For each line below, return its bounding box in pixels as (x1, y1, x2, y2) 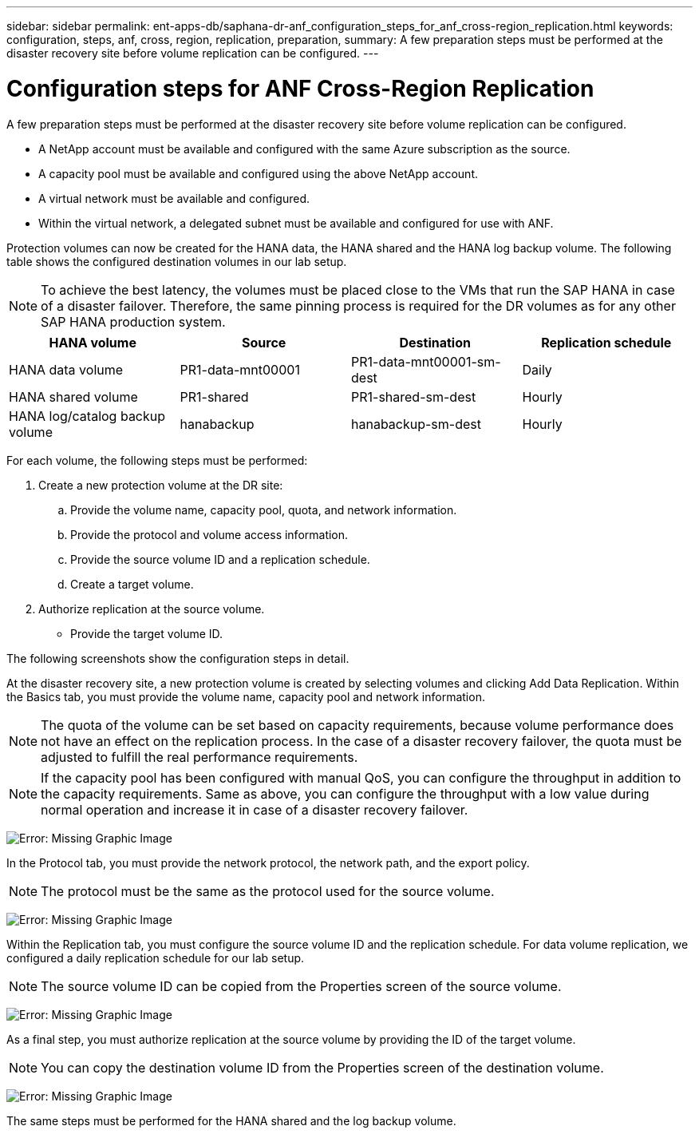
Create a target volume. (70, 577, 194, 591)
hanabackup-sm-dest (351, 415, 481, 432)
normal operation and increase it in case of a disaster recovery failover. (41, 801, 468, 818)
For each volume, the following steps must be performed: (6, 453, 308, 467)
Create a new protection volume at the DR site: (38, 478, 283, 492)
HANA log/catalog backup (9, 407, 166, 424)
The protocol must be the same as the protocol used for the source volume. (41, 882, 495, 899)
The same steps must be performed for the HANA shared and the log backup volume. (6, 1113, 456, 1128)
